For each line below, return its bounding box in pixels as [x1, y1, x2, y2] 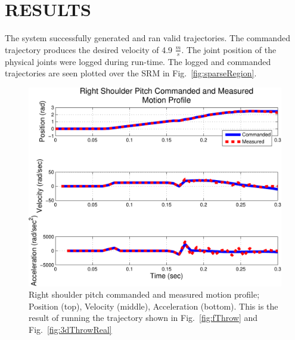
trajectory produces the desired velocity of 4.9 [5, 43, 173, 55]
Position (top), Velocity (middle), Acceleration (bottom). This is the [29, 299, 278, 312]
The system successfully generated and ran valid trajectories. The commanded [5, 32, 290, 44]
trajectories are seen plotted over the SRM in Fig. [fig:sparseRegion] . [5, 67, 257, 79]
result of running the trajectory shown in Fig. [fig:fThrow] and [29, 311, 258, 324]
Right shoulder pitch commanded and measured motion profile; [29, 288, 260, 301]
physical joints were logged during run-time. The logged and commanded [5, 55, 271, 67]
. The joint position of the [181, 43, 277, 55]
